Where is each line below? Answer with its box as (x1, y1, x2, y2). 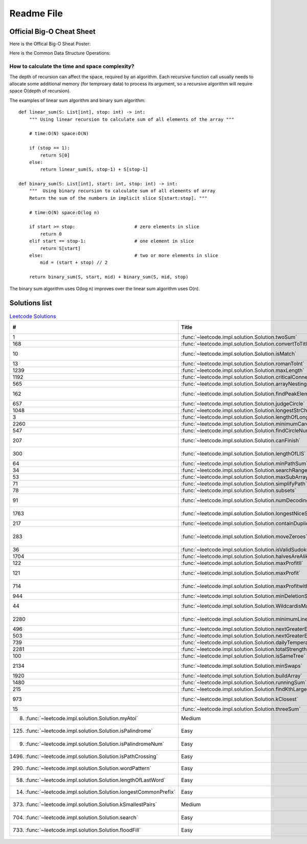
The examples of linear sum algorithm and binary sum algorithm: (9, 97, 146, 103)
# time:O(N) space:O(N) (29, 131, 89, 137)
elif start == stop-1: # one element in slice (29, 238, 194, 244)
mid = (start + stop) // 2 (40, 260, 108, 266)
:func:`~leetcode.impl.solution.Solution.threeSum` (181, 705, 301, 712)
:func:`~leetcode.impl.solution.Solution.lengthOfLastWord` (25, 776, 166, 784)
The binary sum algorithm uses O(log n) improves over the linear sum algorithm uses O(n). (9, 285, 200, 291)
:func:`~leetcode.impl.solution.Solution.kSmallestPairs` (25, 800, 157, 808)
